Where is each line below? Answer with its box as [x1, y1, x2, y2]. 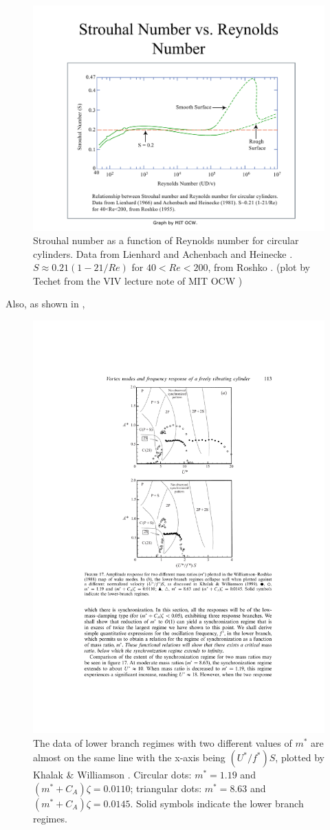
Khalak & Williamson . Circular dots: [33, 767, 192, 782]
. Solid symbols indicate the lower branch [130, 796, 304, 810]
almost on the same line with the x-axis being [33, 750, 225, 765]
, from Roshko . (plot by [208, 260, 310, 274]
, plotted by [275, 750, 324, 765]
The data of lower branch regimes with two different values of [33, 735, 292, 750]
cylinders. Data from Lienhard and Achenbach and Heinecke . [33, 246, 293, 261]
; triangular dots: [130, 780, 202, 795]
